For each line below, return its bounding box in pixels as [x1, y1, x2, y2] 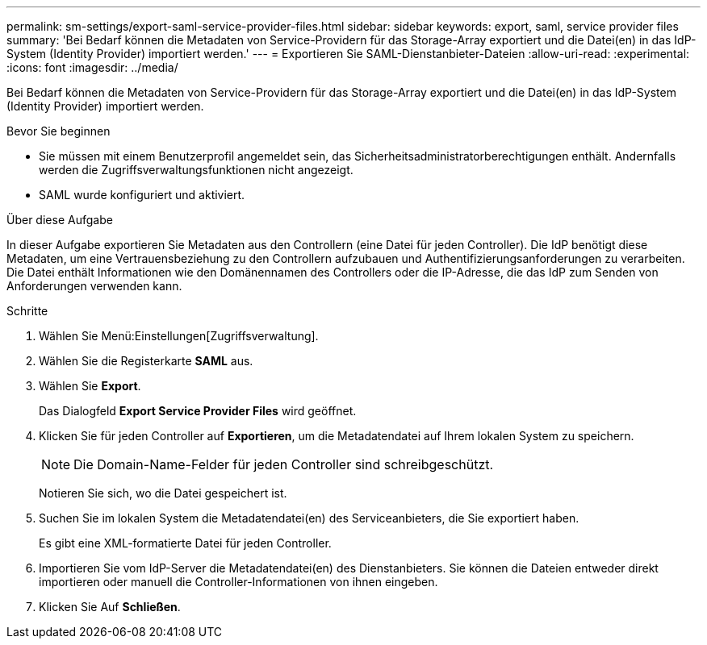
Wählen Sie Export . [39, 379, 141, 393]
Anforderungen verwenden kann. [6, 279, 182, 293]
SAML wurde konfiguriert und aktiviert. [39, 188, 245, 202]
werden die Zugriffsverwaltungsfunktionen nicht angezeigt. [39, 163, 353, 177]
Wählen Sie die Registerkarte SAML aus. [39, 354, 253, 368]
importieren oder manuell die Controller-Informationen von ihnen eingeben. [39, 575, 438, 589]
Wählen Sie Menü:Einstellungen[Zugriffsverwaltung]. [39, 329, 319, 343]
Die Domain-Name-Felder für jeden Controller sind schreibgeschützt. [73, 456, 494, 472]
